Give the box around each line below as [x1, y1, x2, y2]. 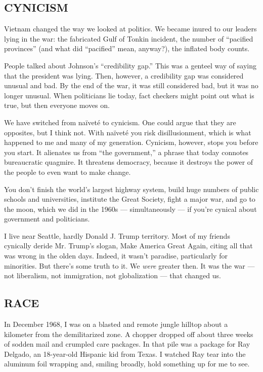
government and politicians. [4, 213, 90, 224]
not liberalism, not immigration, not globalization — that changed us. [4, 270, 221, 281]
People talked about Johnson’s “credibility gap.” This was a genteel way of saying [4, 60, 256, 70]
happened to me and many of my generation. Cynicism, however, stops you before [4, 137, 258, 147]
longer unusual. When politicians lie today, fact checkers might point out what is [4, 90, 254, 100]
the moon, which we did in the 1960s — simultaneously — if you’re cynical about [4, 203, 257, 214]
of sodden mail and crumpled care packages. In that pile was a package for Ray [4, 339, 250, 349]
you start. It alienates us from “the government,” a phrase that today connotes [4, 146, 249, 157]
